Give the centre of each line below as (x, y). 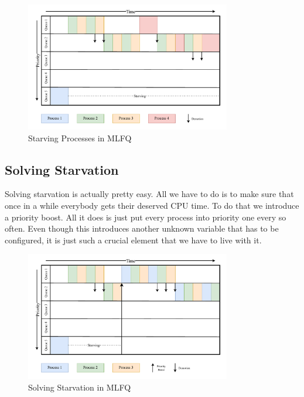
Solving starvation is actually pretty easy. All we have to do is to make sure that (149, 194)
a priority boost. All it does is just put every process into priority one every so (146, 217)
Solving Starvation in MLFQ (80, 387)
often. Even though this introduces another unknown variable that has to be (142, 228)
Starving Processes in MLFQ (80, 138)
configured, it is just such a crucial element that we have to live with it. (133, 240)
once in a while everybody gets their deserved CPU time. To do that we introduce (152, 205)
